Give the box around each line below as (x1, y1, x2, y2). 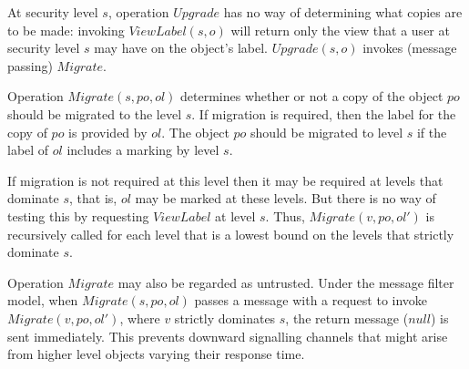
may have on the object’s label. (94, 38, 268, 57)
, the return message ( (285, 308, 409, 327)
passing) (7, 56, 53, 75)
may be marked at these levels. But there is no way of (135, 189, 436, 208)
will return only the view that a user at (230, 20, 450, 39)
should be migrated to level (250, 122, 403, 141)
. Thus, (265, 206, 305, 225)
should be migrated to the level (7, 104, 182, 123)
